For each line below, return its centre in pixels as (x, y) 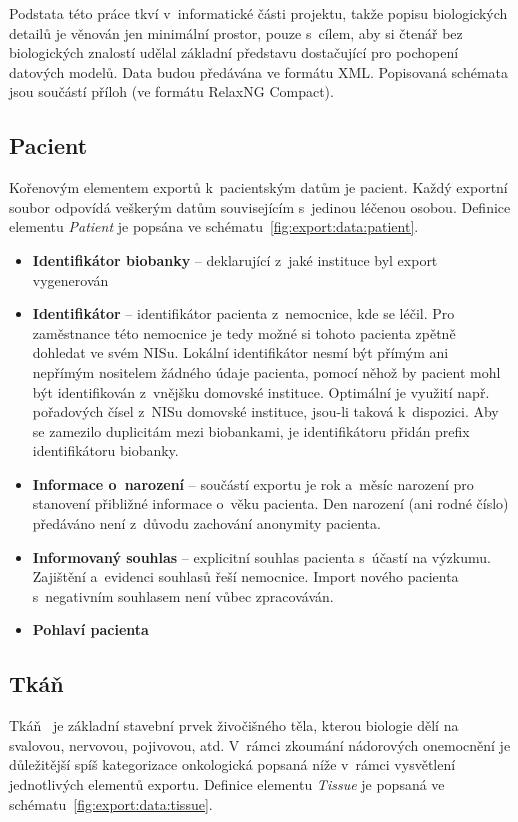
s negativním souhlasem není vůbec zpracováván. (183, 595)
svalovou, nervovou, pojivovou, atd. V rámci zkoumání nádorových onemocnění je (260, 744)
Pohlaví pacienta (90, 629)
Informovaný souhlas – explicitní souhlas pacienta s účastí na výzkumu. (261, 556)
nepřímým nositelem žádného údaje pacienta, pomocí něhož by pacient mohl (266, 371)
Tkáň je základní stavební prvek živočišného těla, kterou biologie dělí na (234, 725)
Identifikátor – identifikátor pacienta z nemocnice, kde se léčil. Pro (243, 313)
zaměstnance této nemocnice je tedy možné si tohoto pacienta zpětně (244, 332)
